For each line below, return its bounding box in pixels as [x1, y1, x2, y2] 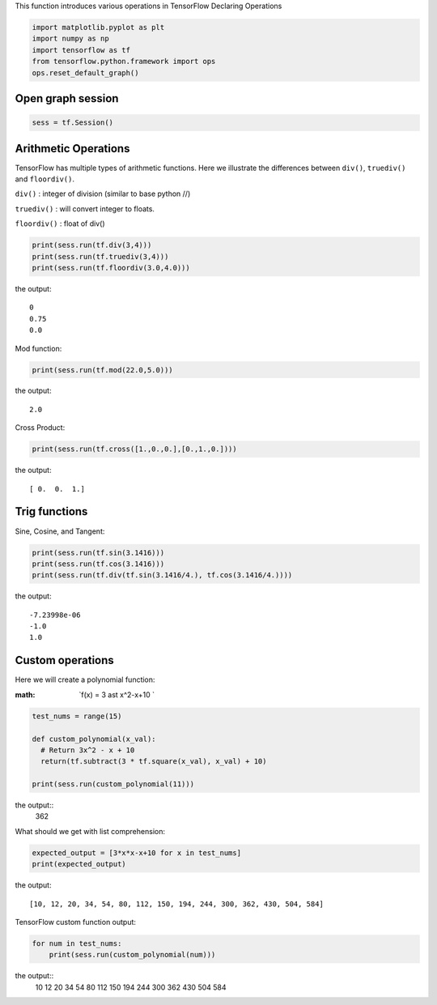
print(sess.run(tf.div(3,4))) [32, 241, 152, 250]
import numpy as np [32, 34, 109, 44]
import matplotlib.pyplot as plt [32, 23, 165, 32]
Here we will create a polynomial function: [15, 675, 155, 684]
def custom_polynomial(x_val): [32, 734, 157, 743]
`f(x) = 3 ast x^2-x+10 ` [78, 689, 155, 700]
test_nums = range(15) [32, 711, 122, 721]
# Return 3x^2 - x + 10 [40, 745, 135, 755]
